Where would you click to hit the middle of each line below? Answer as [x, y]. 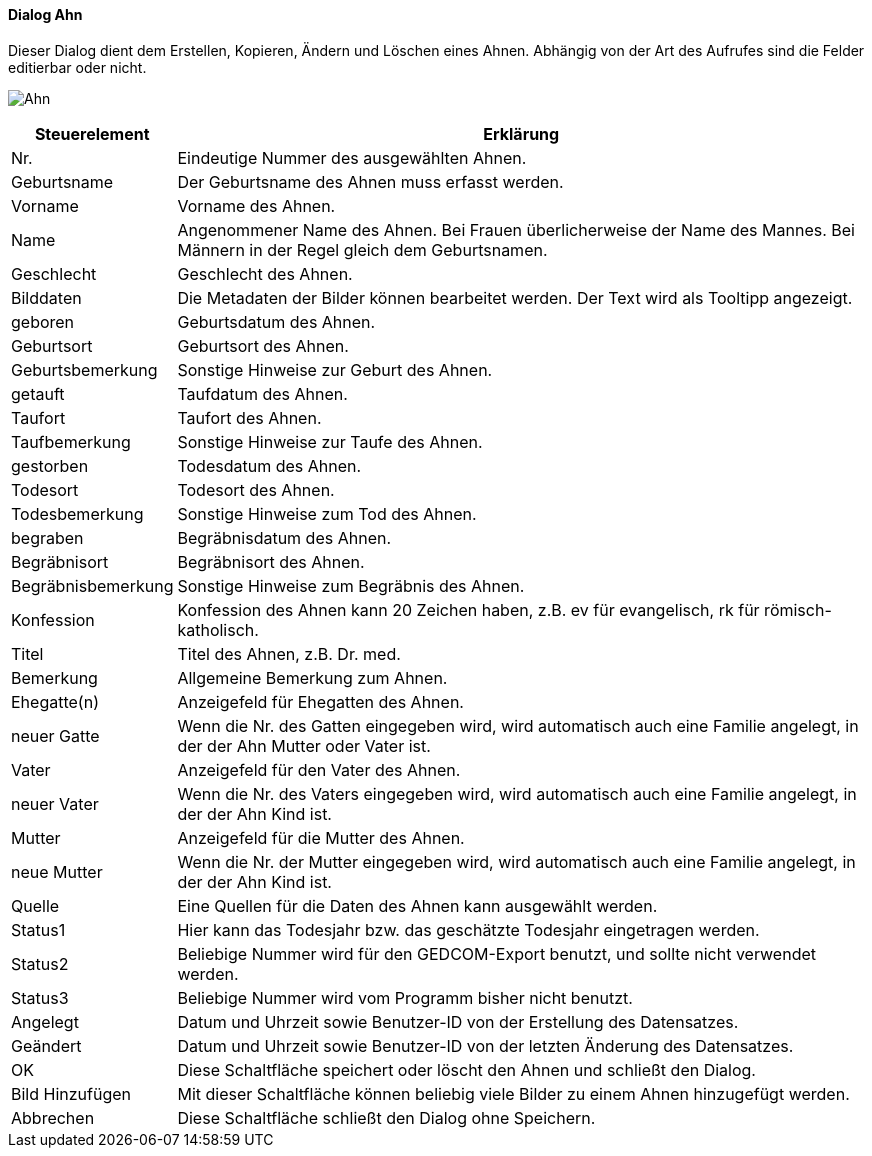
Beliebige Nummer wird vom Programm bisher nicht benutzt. [405, 997]
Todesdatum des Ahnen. [269, 465]
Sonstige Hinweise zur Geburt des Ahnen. [335, 369]
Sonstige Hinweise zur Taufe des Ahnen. [330, 441]
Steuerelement [92, 133]
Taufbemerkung [71, 441]
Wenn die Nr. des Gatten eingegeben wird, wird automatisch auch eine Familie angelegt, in [518, 725]
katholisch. [218, 629]
